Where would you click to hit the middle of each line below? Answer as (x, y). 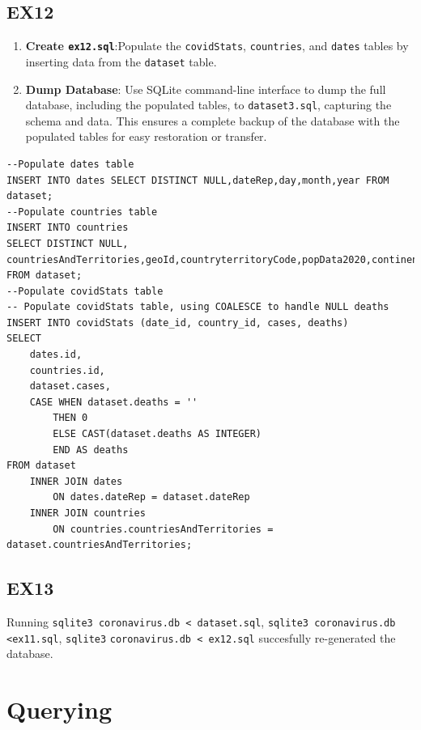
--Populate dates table (70, 164)
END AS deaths (91, 450)
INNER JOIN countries (87, 514)
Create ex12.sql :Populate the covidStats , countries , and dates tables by (217, 46)
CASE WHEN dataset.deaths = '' (114, 402)
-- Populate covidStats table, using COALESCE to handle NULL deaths (198, 307)
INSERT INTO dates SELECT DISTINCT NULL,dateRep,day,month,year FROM (198, 180)
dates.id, (56, 355)
